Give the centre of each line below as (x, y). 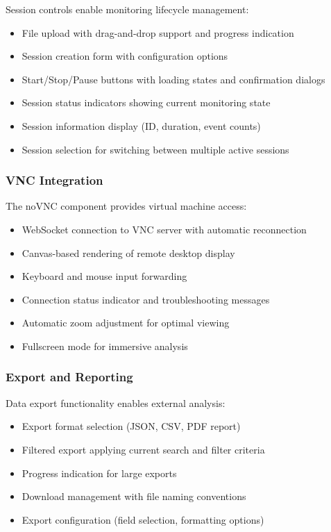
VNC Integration (54, 180)
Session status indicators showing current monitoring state (146, 102)
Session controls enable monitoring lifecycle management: (127, 9)
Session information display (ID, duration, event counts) (141, 125)
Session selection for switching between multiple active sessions (155, 149)
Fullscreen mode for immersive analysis (105, 346)
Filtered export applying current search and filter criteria (143, 449)
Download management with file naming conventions (134, 496)
